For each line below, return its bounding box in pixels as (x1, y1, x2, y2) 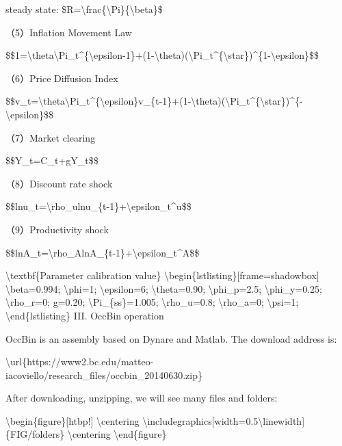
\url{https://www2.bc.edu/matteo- (5, 354, 154, 369)
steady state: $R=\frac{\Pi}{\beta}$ (5, 2, 163, 16)
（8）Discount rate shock (5, 176, 113, 190)
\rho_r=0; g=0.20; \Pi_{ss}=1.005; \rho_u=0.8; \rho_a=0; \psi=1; (5, 295, 299, 309)
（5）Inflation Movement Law (5, 25, 132, 39)
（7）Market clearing (5, 130, 96, 144)
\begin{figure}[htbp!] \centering (5, 413, 140, 428)
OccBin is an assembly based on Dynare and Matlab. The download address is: (5, 331, 337, 345)
